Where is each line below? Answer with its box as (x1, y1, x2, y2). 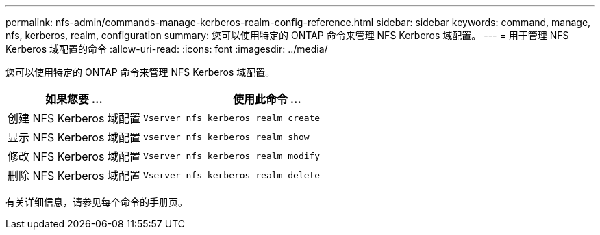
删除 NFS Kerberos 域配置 (8, 169, 140, 182)
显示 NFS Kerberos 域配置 (8, 130, 140, 144)
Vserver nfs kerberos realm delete (142, 169, 321, 180)
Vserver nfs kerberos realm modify (142, 150, 321, 161)
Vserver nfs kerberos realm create (142, 112, 321, 123)
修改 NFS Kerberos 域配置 (8, 150, 140, 163)
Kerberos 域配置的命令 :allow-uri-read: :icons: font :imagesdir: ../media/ (5, 43, 328, 55)
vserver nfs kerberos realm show (142, 131, 310, 142)
